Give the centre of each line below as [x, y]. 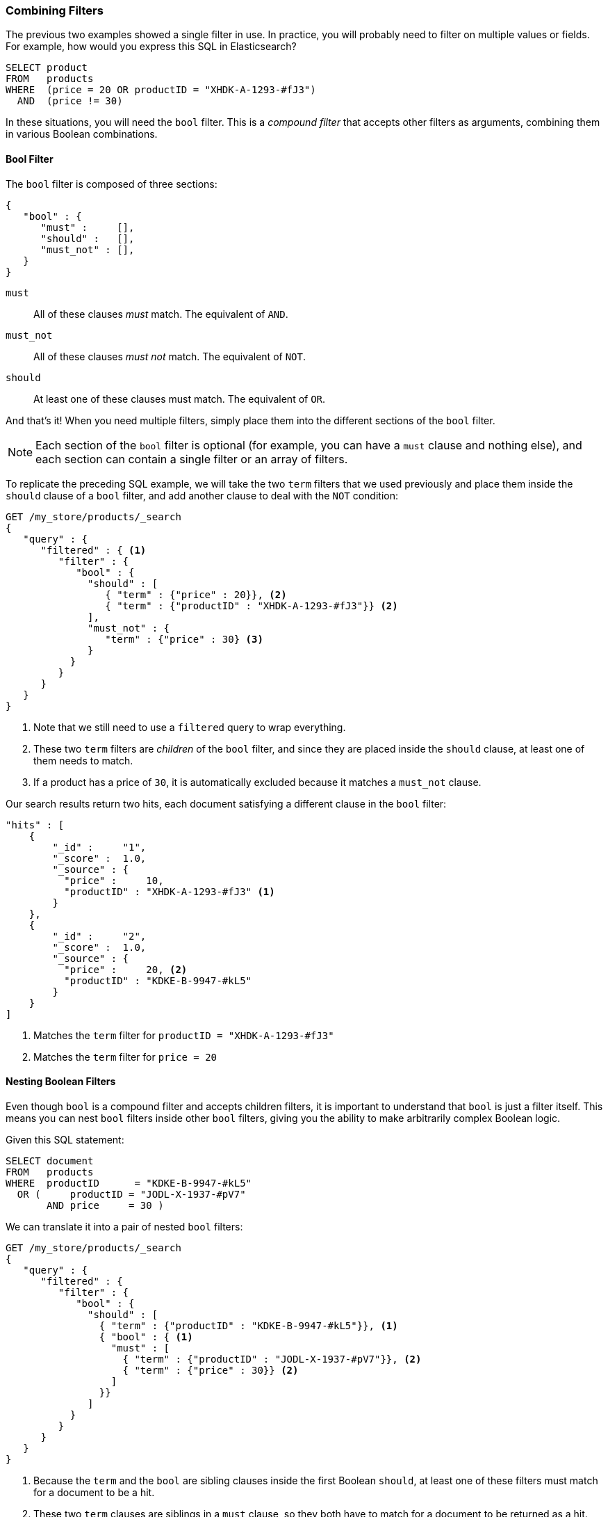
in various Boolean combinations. [82, 134]
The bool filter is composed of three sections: [112, 184]
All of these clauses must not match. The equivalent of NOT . [170, 356]
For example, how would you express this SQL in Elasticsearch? [151, 47]
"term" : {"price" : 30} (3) [184, 639]
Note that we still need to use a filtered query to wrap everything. [190, 727]
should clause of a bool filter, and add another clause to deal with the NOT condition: [202, 495]
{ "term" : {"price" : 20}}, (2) [196, 594]
